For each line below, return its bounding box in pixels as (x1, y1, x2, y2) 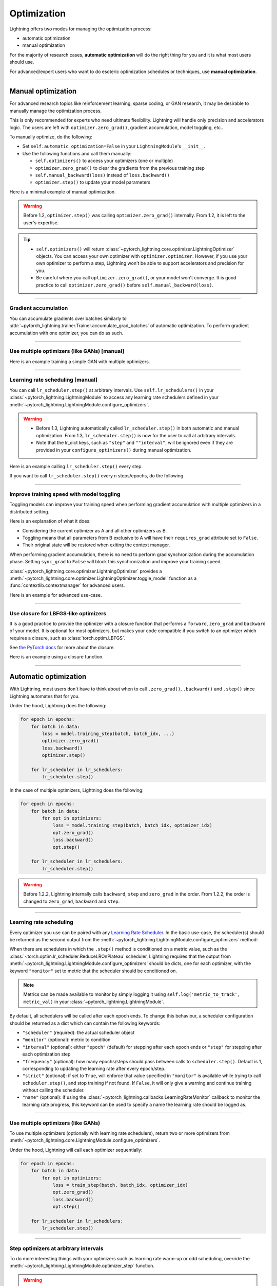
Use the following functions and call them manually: (22, 150, 132, 156)
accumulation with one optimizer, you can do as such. (9, 330, 124, 336)
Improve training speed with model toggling (9, 491, 121, 498)
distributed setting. (9, 508, 50, 514)
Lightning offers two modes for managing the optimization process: (9, 26, 152, 32)
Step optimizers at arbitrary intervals (9, 1245, 104, 1252)
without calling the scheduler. (22, 1087, 85, 1093)
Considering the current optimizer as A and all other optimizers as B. (22, 527, 167, 533)
